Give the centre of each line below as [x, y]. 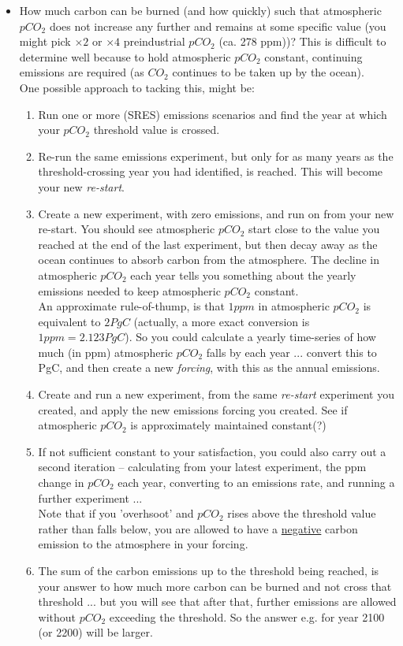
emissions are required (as [82, 72]
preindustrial [154, 41]
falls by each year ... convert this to [291, 352]
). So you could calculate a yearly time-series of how [250, 337]
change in [61, 483]
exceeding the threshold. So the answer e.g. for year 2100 [247, 616]
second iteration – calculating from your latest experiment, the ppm [202, 467]
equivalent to [69, 321]
